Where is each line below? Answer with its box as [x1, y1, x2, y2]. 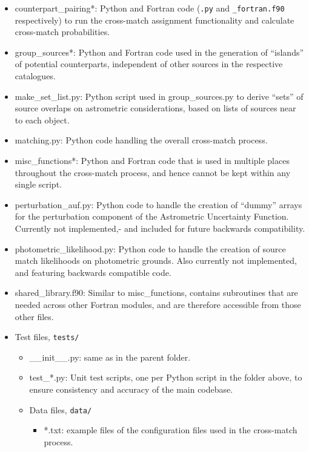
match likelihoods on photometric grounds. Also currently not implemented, [15, 254, 297, 267]
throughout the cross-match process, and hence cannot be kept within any [15, 166, 291, 179]
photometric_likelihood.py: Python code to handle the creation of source [15, 242, 286, 255]
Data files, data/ [29, 403, 92, 416]
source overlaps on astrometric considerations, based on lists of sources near [15, 102, 296, 114]
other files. [15, 310, 54, 323]
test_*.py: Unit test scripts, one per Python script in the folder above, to [29, 371, 302, 384]
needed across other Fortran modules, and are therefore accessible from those [15, 298, 301, 310]
